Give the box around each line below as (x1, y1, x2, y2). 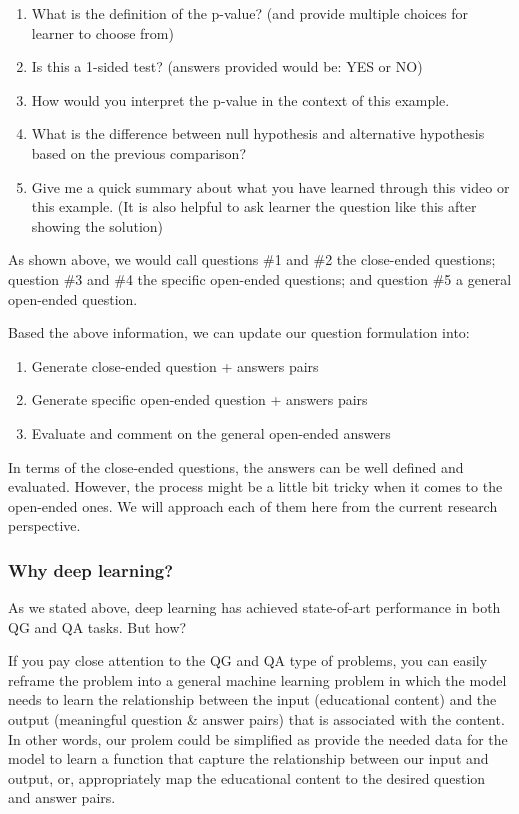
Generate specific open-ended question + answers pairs (31, 389, 368, 410)
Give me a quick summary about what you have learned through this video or (31, 176, 510, 197)
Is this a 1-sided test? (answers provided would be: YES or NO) (31, 56, 423, 77)
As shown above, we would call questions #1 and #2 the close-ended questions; (8, 249, 496, 270)
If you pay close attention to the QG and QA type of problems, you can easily (8, 650, 488, 671)
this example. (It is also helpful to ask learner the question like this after (31, 196, 477, 217)
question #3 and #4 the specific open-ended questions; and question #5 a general (8, 268, 512, 289)
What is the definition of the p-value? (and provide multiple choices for (31, 3, 468, 23)
